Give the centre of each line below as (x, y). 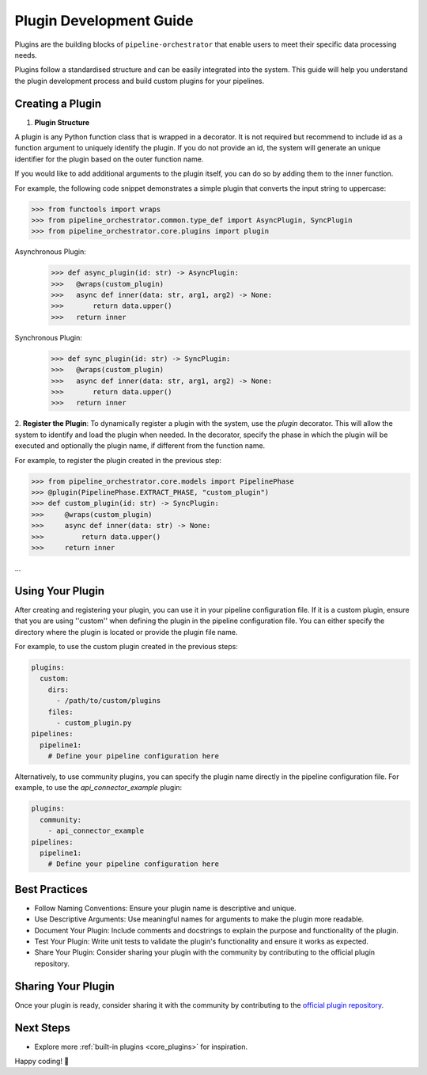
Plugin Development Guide (104, 21)
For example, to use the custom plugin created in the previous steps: (127, 646)
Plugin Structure (62, 122)
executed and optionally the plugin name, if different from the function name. (140, 446)
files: (60, 712)
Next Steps (42, 1028)
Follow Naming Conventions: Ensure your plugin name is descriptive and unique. (165, 908)
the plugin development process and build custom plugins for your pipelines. (140, 81)
